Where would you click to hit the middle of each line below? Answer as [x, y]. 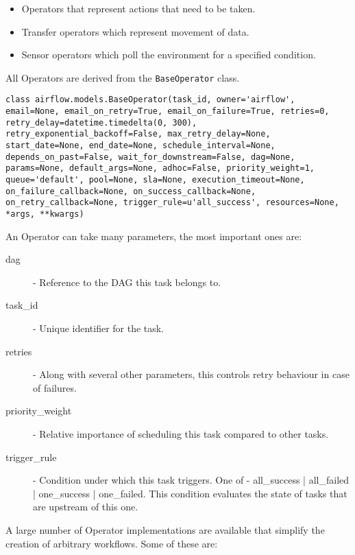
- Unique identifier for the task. [99, 328]
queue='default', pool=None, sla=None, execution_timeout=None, [155, 180]
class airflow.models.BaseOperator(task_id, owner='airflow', [150, 100]
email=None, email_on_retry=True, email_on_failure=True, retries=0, [168, 111]
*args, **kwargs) [45, 214]
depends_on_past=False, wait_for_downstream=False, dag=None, [150, 157]
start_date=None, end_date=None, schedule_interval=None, [140, 146]
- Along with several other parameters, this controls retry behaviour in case [191, 374]
